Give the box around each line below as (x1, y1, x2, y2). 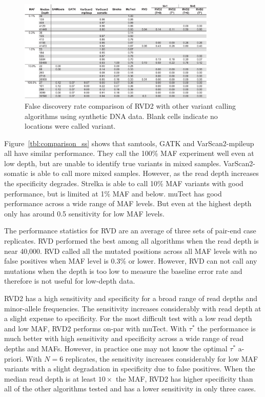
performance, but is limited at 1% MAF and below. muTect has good (4, 188, 222, 198)
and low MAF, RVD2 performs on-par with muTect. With (4, 323, 187, 333)
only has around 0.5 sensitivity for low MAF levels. (4, 208, 165, 219)
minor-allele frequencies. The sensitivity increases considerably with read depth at (4, 303, 261, 313)
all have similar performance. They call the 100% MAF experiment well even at (4, 148, 254, 158)
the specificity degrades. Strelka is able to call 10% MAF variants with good (4, 178, 243, 189)
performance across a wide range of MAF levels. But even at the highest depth (4, 198, 252, 209)
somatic (4, 168, 28, 178)
